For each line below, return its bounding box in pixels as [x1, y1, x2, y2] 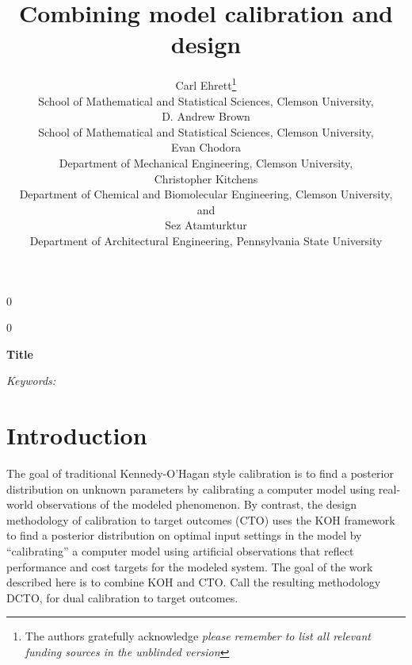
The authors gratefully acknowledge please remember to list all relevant [25, 628, 371, 644]
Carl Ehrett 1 [175, 75, 237, 93]
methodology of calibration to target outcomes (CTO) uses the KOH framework [6, 511, 395, 528]
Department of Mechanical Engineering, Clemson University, [59, 154, 353, 171]
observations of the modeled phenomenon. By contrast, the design [36, 496, 357, 513]
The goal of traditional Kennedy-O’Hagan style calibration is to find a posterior [6, 465, 394, 481]
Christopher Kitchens [154, 170, 258, 186]
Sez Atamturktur [165, 217, 247, 233]
